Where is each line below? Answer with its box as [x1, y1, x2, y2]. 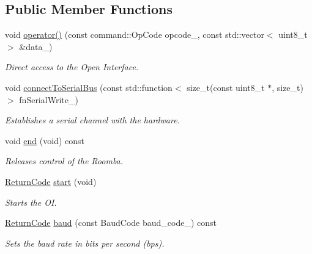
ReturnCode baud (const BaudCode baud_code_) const [5, 216, 217, 229]
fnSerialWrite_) [19, 93, 78, 106]
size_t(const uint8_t [187, 81, 265, 93]
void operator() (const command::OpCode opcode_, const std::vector [5, 28, 264, 41]
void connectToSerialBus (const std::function [5, 81, 173, 93]
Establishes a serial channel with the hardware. [5, 114, 180, 126]
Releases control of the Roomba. [5, 154, 124, 167]
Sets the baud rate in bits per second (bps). [5, 236, 165, 249]
